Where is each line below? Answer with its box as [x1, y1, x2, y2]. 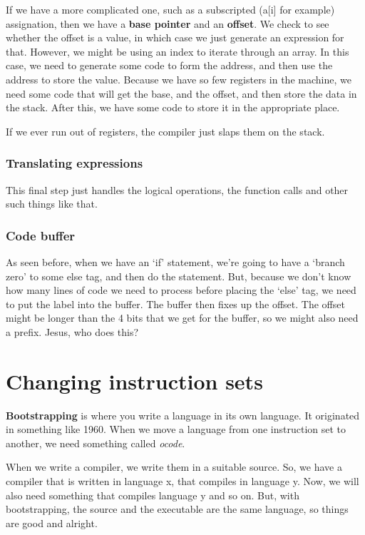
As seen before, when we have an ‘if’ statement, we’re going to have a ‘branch [6, 254, 345, 269]
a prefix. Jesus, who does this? [6, 324, 139, 339]
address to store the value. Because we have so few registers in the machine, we [6, 71, 351, 86]
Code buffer [6, 226, 76, 244]
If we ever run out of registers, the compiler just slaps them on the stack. [6, 123, 325, 138]
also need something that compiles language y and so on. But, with [6, 487, 299, 502]
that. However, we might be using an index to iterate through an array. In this [6, 44, 349, 58]
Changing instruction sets [6, 366, 263, 395]
